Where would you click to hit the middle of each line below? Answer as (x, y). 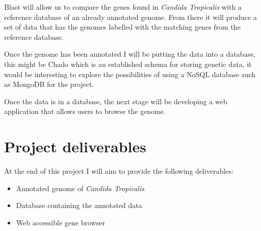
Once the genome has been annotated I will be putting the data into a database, (130, 54)
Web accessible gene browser (60, 222)
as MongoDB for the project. (49, 84)
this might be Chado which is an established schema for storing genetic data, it (128, 64)
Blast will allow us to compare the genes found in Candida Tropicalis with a (123, 7)
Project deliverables (75, 146)
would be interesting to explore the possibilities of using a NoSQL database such (130, 74)
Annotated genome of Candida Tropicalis (80, 188)
